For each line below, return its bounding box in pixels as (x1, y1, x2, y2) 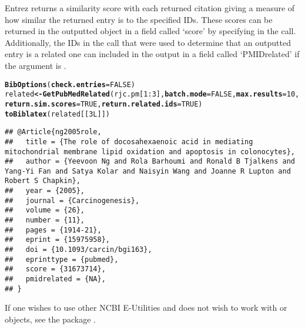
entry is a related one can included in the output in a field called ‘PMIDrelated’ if (5, 48, 300, 60)
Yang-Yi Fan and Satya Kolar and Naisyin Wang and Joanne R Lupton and (5, 167, 291, 175)
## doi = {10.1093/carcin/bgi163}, (5, 245, 152, 254)
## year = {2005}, (5, 187, 85, 195)
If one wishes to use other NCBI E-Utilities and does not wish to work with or (5, 301, 287, 314)
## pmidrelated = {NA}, (5, 275, 106, 284)
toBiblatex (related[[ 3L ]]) (5, 109, 110, 118)
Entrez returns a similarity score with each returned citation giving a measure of (5, 2, 295, 14)
